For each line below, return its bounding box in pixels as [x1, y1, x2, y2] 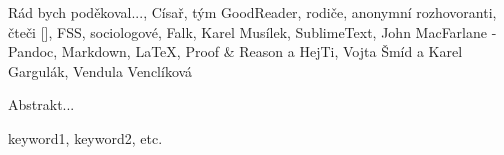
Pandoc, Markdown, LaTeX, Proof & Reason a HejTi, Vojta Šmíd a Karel [8, 41, 463, 62]
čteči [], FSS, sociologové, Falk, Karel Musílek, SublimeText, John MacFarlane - [8, 21, 497, 42]
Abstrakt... [8, 94, 75, 115]
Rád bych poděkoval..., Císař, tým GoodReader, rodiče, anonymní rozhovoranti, [8, 2, 497, 22]
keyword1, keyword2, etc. [8, 127, 163, 148]
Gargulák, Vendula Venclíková [8, 60, 193, 81]
